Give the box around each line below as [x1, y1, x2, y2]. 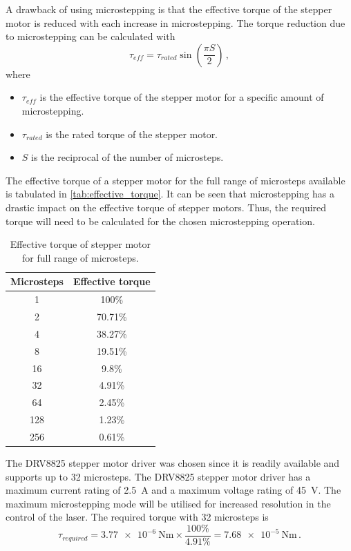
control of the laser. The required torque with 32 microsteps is [6, 510, 269, 524]
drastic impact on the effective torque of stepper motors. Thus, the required [6, 200, 327, 214]
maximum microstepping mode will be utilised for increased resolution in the [6, 496, 331, 510]
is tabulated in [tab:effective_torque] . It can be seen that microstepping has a [6, 186, 334, 201]
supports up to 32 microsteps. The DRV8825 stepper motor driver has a [6, 469, 311, 483]
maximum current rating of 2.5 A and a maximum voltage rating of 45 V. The [6, 483, 341, 497]
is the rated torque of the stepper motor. [46, 126, 218, 141]
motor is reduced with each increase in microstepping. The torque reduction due [6, 15, 345, 30]
